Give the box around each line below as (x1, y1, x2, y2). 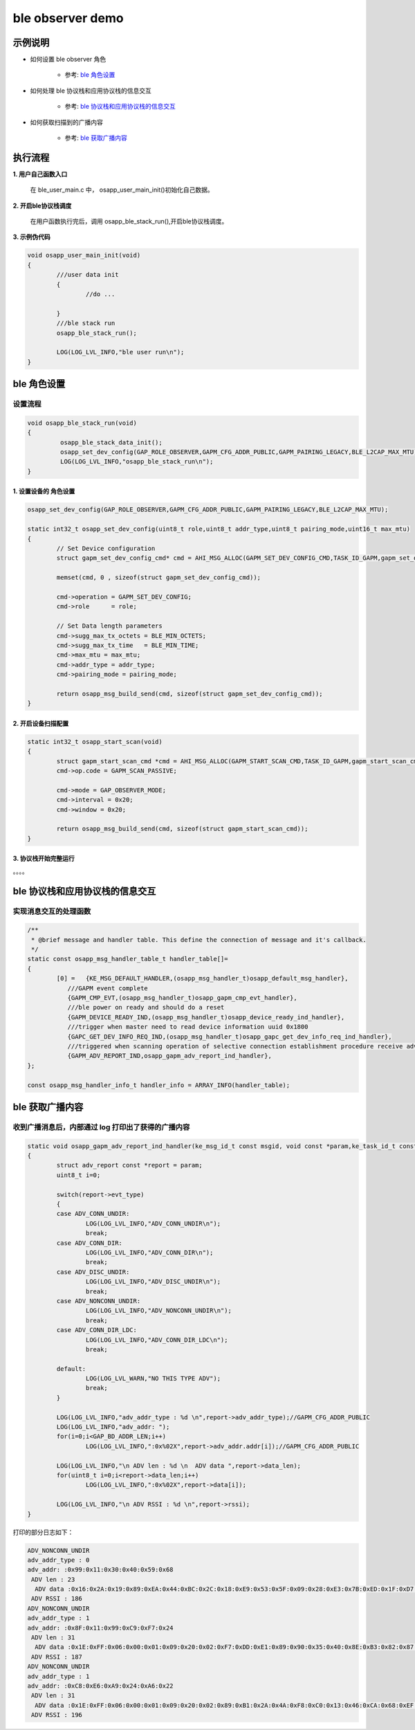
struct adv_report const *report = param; (56, 1161, 203, 1169)
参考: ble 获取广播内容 (64, 134, 128, 142)
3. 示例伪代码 (12, 233, 51, 242)
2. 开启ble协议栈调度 (12, 201, 72, 210)
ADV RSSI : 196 (31, 1711, 83, 1719)
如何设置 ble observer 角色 (30, 55, 107, 64)
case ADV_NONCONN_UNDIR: (56, 1297, 141, 1304)
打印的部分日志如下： (12, 1528, 74, 1536)
